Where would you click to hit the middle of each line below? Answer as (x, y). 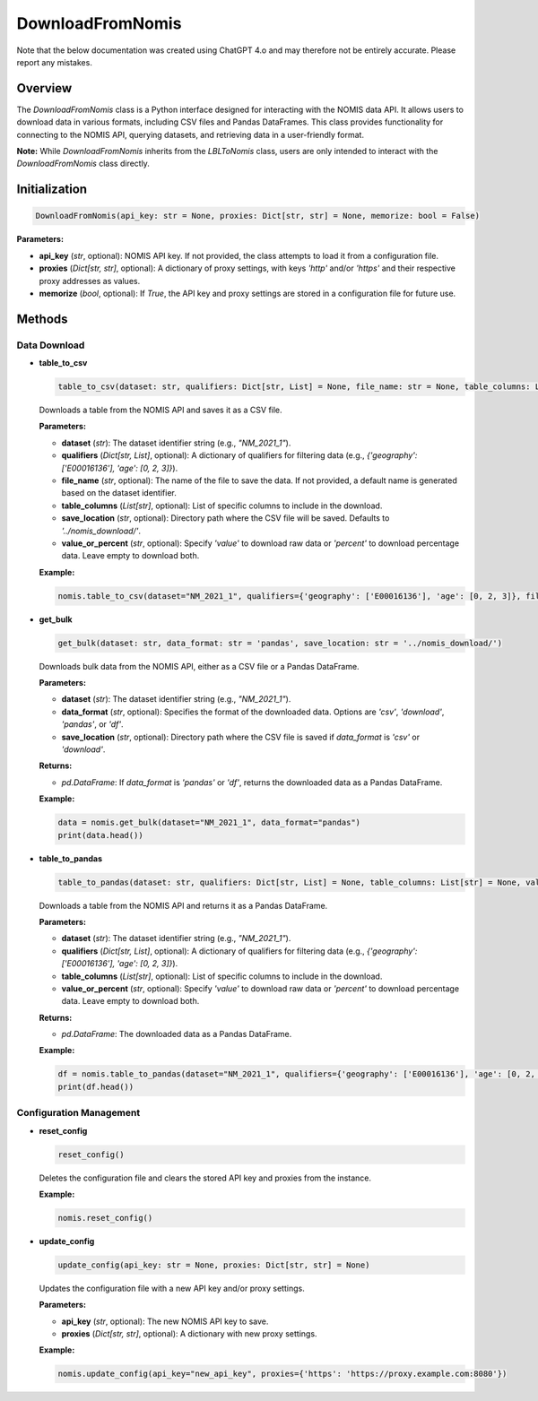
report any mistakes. (55, 62)
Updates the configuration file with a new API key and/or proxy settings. (172, 1288)
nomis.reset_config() (105, 1218)
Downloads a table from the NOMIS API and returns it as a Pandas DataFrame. (183, 905)
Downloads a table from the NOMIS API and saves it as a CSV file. (161, 410)
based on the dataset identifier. (119, 493)
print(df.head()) (96, 1086)
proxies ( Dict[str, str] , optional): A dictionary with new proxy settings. (189, 1334)
